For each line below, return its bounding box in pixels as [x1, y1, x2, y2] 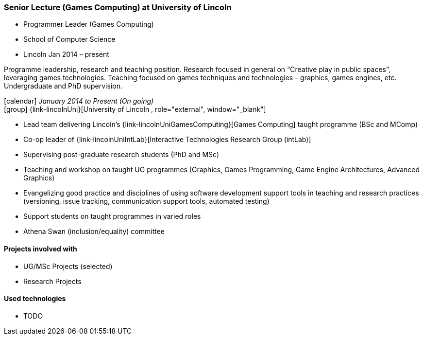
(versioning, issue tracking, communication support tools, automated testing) [23, 197, 270, 206]
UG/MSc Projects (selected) [23, 262, 113, 270]
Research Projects [23, 277, 82, 285]
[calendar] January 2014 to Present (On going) [4, 97, 154, 106]
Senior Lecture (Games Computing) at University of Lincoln [4, 2, 232, 12]
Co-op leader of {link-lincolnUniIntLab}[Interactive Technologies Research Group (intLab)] [23, 135, 311, 144]
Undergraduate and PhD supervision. [4, 82, 122, 90]
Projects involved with [4, 244, 77, 253]
